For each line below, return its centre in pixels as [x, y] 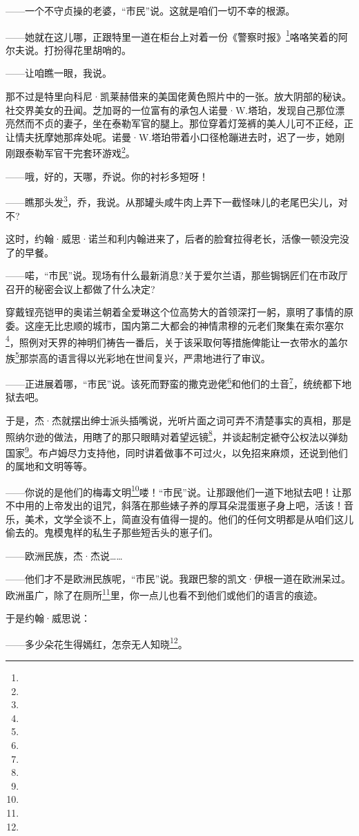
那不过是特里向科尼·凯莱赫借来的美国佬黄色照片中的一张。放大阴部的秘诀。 [178, 96]
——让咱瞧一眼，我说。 [59, 73]
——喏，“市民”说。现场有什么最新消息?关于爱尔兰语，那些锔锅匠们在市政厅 [177, 275]
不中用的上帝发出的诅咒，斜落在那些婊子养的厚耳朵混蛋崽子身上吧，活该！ [175, 505]
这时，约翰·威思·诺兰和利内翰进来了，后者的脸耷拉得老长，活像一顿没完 [173, 239]
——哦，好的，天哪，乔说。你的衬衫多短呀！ [107, 176]
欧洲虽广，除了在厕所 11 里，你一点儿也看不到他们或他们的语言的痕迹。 [164, 593]
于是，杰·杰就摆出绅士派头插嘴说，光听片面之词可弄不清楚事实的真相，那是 [178, 420]
